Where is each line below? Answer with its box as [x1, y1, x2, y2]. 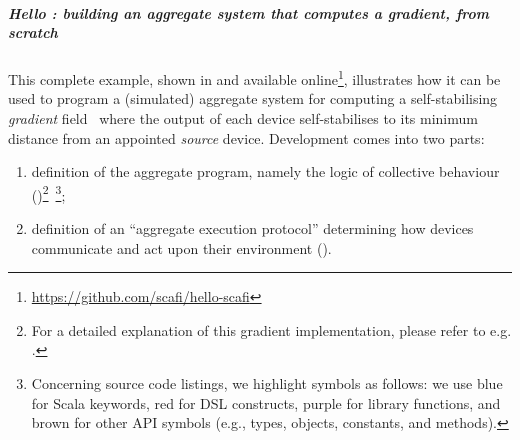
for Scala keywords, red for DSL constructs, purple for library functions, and [31, 392, 501, 413]
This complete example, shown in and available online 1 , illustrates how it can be [8, 66, 501, 89]
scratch [8, 22, 58, 43]
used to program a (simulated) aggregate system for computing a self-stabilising [8, 88, 498, 109]
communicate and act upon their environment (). [31, 237, 332, 258]
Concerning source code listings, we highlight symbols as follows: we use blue [31, 373, 503, 393]
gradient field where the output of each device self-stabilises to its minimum [8, 108, 478, 128]
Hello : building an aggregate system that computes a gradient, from [8, 2, 490, 23]
